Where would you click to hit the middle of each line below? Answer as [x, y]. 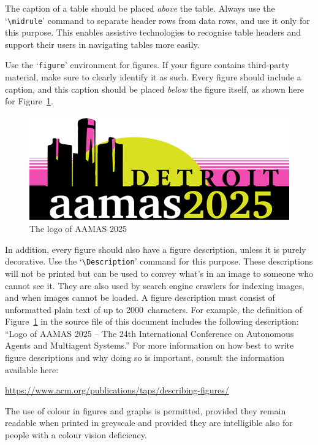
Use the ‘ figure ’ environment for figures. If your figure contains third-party [147, 65]
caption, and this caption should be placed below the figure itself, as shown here [155, 89]
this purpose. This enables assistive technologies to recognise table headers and [153, 32]
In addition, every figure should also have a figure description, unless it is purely [156, 249]
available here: [32, 369]
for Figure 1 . [29, 101]
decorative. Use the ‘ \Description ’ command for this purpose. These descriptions [159, 261]
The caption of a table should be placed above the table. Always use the [140, 8]
